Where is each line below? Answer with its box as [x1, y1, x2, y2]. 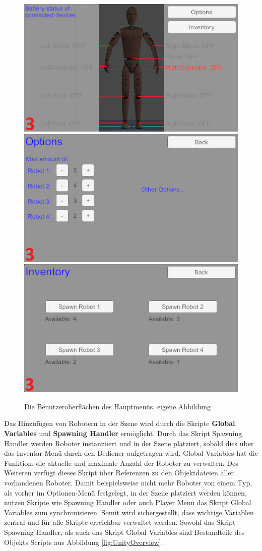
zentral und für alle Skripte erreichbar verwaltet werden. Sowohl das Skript [4, 517, 236, 527]
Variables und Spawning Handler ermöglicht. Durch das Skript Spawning [4, 427, 242, 438]
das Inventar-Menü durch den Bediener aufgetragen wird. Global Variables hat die [4, 448, 258, 458]
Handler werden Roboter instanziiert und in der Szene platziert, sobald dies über [4, 438, 254, 448]
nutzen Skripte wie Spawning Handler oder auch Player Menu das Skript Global [4, 497, 251, 508]
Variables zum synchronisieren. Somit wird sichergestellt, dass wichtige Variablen [4, 507, 254, 517]
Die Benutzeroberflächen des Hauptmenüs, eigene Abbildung [24, 401, 211, 411]
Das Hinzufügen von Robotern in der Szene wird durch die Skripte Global [4, 418, 235, 428]
